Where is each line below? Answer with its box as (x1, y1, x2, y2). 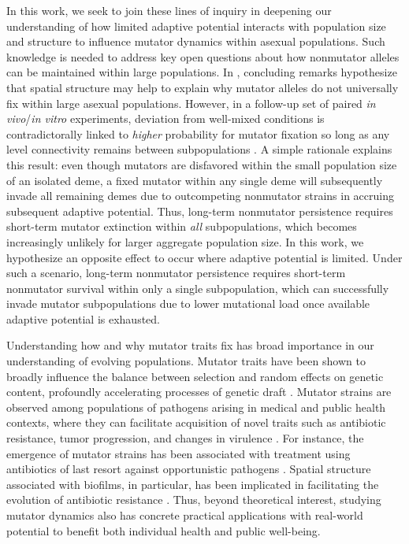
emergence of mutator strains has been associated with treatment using (6, 445, 351, 461)
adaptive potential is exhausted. (6, 310, 161, 327)
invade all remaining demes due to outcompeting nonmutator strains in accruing (6, 187, 394, 204)
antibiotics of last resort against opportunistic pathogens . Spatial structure (6, 461, 371, 477)
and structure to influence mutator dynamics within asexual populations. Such (6, 33, 385, 50)
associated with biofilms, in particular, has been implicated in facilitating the (6, 476, 379, 492)
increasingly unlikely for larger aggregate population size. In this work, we (6, 233, 364, 250)
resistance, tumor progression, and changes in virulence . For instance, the (6, 430, 364, 446)
